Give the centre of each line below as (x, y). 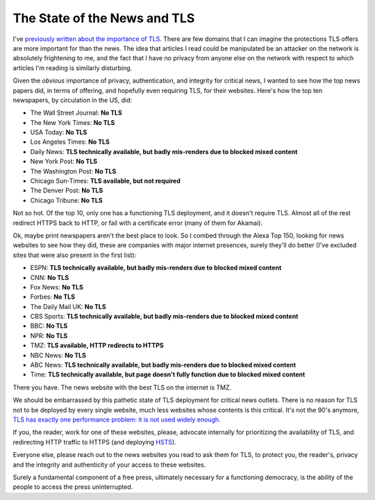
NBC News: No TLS (58, 355)
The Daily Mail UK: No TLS (68, 306)
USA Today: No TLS (59, 133)
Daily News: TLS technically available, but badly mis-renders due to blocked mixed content (164, 151)
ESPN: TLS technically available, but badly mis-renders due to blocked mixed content (156, 268)
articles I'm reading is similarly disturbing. (73, 68)
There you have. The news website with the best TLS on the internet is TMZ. (122, 387)
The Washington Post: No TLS (73, 171)
